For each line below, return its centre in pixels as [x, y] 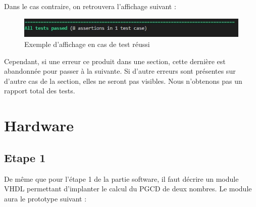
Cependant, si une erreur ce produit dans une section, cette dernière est [115, 61]
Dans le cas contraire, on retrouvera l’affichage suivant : [90, 6]
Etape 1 [25, 157]
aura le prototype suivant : [45, 198]
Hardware [39, 125]
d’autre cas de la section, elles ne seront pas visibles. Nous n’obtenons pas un [123, 81]
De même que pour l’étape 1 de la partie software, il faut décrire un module [121, 178]
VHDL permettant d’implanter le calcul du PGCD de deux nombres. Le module [128, 189]
